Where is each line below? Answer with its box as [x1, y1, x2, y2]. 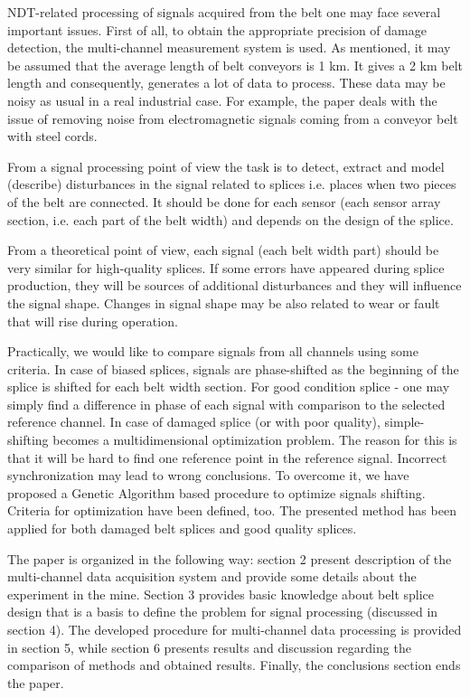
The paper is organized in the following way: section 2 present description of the [7, 549, 452, 568]
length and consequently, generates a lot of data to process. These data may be [7, 73, 446, 92]
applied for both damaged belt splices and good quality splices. [7, 519, 357, 538]
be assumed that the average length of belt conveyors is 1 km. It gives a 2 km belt [7, 55, 463, 74]
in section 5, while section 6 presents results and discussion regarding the [7, 637, 411, 656]
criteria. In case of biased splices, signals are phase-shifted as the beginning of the [7, 359, 459, 378]
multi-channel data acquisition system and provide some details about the [7, 567, 417, 586]
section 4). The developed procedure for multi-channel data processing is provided [7, 620, 462, 638]
